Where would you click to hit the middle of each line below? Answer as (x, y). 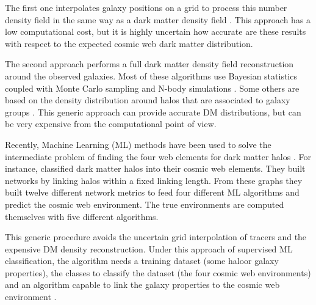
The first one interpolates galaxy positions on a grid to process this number (146, 7)
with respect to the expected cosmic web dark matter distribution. (129, 43)
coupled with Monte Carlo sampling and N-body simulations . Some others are (152, 88)
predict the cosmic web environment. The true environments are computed (145, 204)
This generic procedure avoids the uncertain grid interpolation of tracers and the (156, 237)
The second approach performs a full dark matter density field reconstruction (149, 64)
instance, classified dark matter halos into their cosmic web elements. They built (155, 168)
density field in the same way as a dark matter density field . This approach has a (158, 19)
